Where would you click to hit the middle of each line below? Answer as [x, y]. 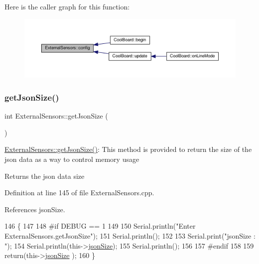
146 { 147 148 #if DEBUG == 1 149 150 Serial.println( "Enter [100, 226]
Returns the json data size [45, 176]
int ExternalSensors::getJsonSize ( [56, 116]
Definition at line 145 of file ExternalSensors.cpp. [79, 193]
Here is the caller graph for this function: [67, 6]
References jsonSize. [35, 209]
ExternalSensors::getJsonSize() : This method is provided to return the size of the [128, 149]
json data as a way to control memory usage [72, 159]
